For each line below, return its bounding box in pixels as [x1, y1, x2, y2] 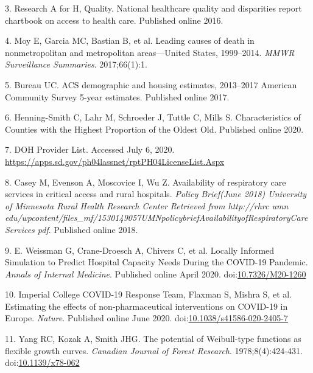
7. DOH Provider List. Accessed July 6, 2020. [5, 143, 175, 156]
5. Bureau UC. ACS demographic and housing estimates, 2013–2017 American [5, 78, 297, 91]
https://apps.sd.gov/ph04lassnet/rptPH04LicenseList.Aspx [5, 155, 225, 167]
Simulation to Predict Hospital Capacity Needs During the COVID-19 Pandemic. [5, 256, 308, 268]
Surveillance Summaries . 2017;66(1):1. [5, 58, 147, 71]
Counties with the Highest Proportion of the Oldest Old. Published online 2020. [5, 122, 304, 135]
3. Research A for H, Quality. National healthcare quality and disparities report [5, 2, 302, 14]
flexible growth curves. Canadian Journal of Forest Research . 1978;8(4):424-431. [5, 344, 303, 357]
